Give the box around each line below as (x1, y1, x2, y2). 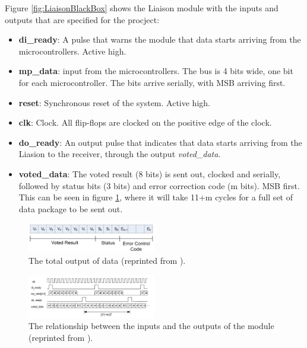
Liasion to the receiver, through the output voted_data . (18, 148, 221, 160)
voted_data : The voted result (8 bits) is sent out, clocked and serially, (18, 167, 281, 180)
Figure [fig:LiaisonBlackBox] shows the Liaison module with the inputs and (5, 2, 278, 14)
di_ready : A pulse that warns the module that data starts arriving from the (18, 33, 301, 46)
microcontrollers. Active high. (18, 44, 126, 57)
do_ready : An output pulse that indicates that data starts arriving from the (18, 136, 302, 148)
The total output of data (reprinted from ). (29, 254, 186, 267)
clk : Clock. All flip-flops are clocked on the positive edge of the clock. (18, 116, 272, 129)
